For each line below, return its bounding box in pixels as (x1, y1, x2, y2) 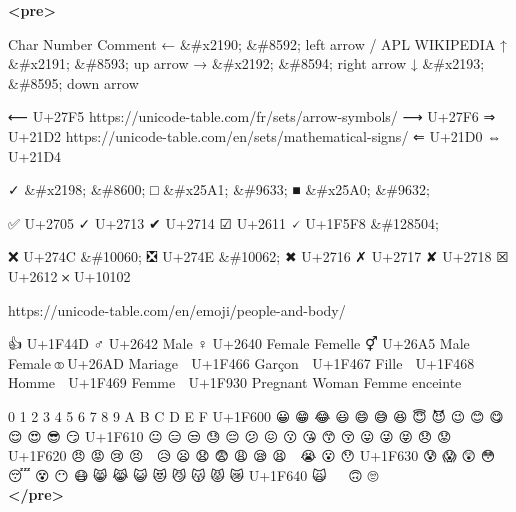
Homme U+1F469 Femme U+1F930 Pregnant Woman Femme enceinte (8, 372, 462, 393)
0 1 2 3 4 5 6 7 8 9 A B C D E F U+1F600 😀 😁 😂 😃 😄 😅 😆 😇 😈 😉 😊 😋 (8, 405, 504, 426)
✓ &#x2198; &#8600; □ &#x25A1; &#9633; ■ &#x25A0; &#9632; (8, 179, 430, 200)
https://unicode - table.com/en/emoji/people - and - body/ (8, 299, 346, 320)
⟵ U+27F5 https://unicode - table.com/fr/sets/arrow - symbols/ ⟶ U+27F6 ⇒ (8, 106, 496, 127)
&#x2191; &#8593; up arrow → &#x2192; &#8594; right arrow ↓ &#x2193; (8, 53, 485, 74)
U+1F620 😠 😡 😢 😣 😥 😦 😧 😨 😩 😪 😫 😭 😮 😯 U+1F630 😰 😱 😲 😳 (8, 445, 496, 466)
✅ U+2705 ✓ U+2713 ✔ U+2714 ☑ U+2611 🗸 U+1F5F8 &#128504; (8, 212, 439, 233)
